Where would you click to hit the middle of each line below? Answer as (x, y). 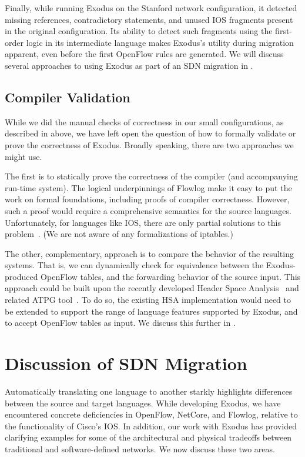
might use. (24, 156)
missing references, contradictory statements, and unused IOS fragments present (149, 19)
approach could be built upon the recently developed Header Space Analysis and (152, 288)
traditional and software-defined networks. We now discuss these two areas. (140, 448)
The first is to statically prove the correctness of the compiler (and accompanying (151, 176)
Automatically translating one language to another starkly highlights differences (149, 391)
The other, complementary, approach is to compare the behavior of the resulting (149, 253)
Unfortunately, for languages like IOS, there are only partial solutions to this (143, 222)
